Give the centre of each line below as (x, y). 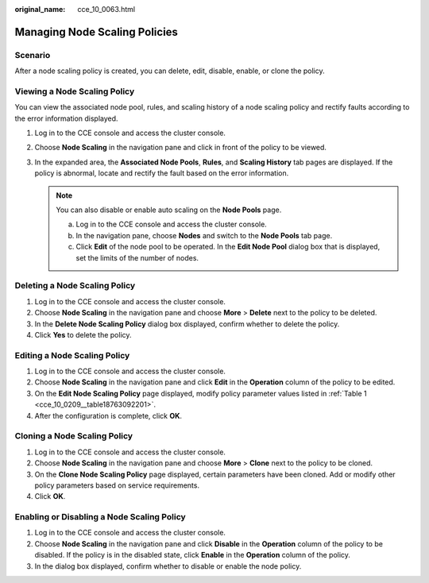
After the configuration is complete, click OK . (108, 415)
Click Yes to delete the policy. (83, 334)
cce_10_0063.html (106, 9)
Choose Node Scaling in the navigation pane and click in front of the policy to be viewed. (181, 148)
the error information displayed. (66, 118)
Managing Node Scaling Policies (97, 32)
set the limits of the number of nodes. (137, 257)
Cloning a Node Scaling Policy (74, 436)
